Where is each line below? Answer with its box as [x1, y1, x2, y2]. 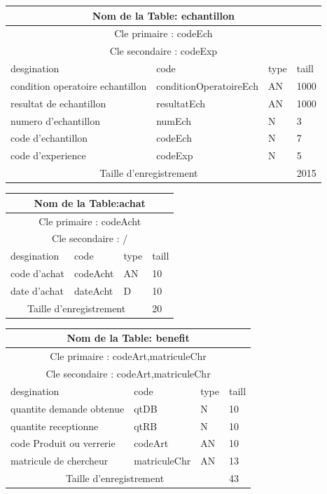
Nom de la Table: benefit [67, 331, 190, 345]
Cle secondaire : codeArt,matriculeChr [46, 366, 211, 381]
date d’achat [11, 283, 64, 298]
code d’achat [11, 266, 64, 281]
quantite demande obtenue [11, 401, 125, 415]
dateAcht [74, 283, 113, 298]
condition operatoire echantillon [11, 78, 147, 93]
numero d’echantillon [11, 113, 101, 128]
